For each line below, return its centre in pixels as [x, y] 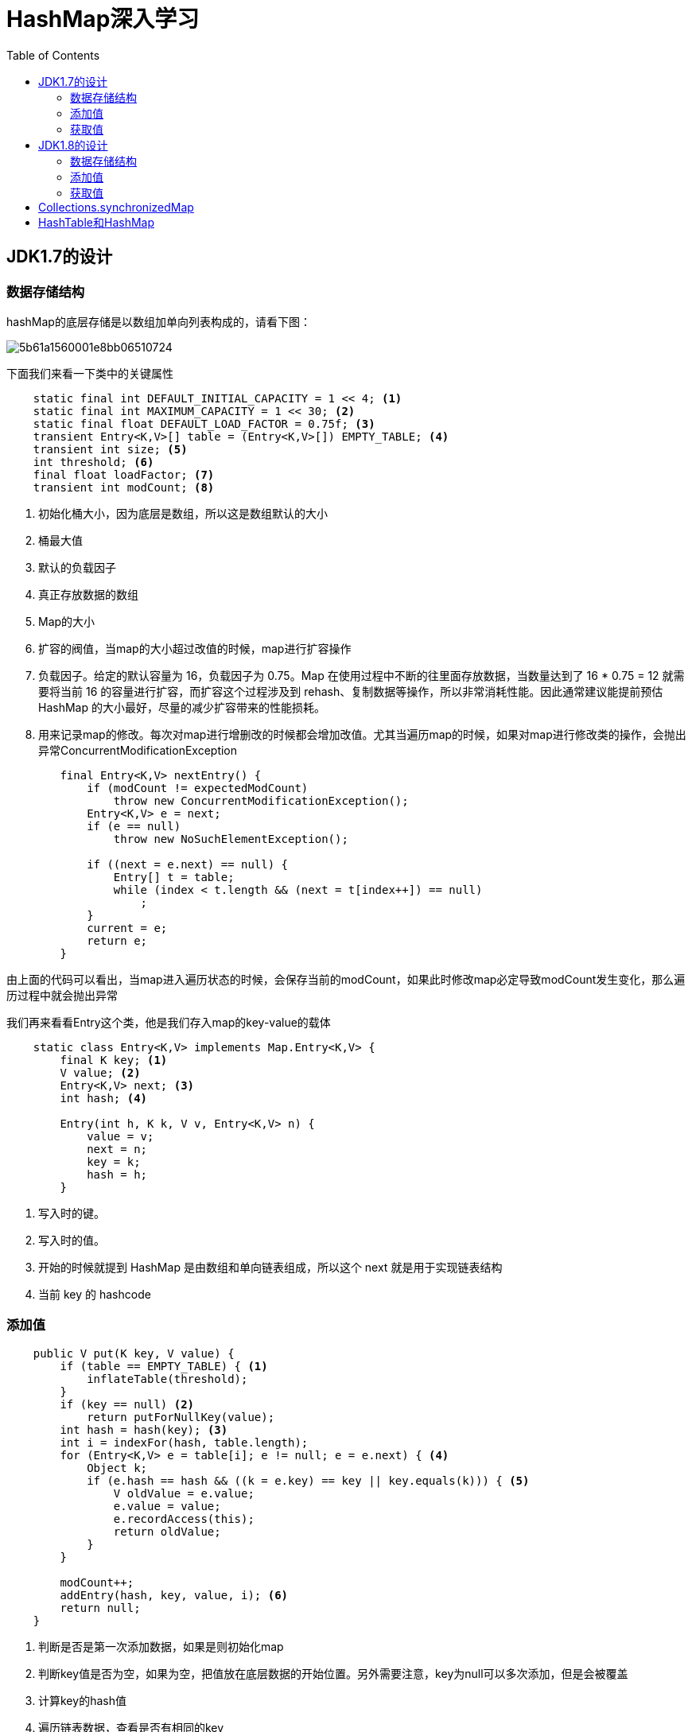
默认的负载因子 [77, 567]
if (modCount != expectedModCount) [198, 788]
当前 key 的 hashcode [95, 1294]
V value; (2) [100, 1072]
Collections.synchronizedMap [116, 207]
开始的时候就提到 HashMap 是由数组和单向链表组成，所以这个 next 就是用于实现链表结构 [270, 1267]
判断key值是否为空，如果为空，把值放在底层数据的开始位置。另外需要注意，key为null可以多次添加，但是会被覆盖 [333, 1673]
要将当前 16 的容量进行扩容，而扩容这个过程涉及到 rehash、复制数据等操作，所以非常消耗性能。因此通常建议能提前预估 [351, 691]
